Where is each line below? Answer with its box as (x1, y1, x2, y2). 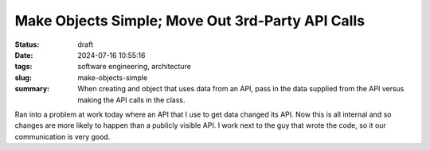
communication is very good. (14, 132, 111, 141)
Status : (14, 40, 40, 49)
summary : (14, 84, 50, 94)
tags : (14, 62, 33, 71)
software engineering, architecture (77, 62, 191, 71)
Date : (14, 50, 33, 60)
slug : (14, 72, 32, 83)
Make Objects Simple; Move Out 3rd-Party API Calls (14, 12, 365, 29)
